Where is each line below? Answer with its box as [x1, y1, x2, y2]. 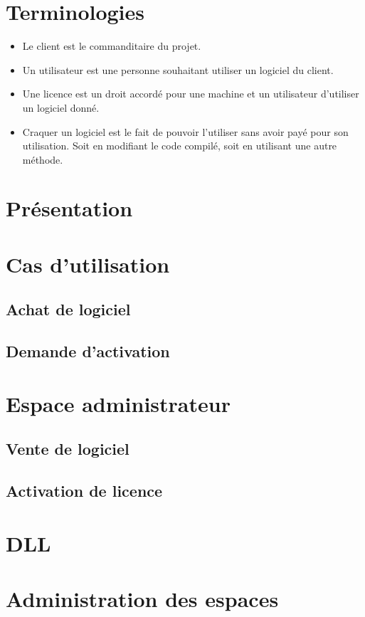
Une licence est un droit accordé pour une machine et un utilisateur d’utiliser [22, 86, 359, 101]
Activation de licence [6, 480, 163, 502]
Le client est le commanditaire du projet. [22, 38, 201, 53]
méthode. [22, 152, 63, 167]
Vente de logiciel [6, 438, 129, 460]
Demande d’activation [6, 340, 170, 362]
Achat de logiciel [6, 298, 131, 320]
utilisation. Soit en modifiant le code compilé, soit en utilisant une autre [22, 138, 337, 153]
